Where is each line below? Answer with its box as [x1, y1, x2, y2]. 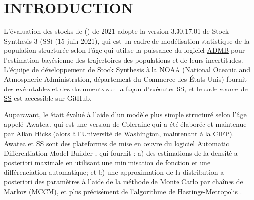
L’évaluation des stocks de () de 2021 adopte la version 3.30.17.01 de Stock [4, 26, 229, 36]
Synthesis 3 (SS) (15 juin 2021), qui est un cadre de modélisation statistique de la [4, 35, 250, 45]
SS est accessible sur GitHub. [4, 93, 92, 103]
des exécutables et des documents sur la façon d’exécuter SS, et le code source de [4, 83, 248, 93]
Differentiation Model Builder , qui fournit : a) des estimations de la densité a [4, 148, 238, 158]
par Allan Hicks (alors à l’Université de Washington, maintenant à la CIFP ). [4, 129, 234, 139]
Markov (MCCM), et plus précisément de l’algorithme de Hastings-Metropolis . [4, 186, 242, 196]
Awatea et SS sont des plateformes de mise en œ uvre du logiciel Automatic [4, 138, 229, 148]
